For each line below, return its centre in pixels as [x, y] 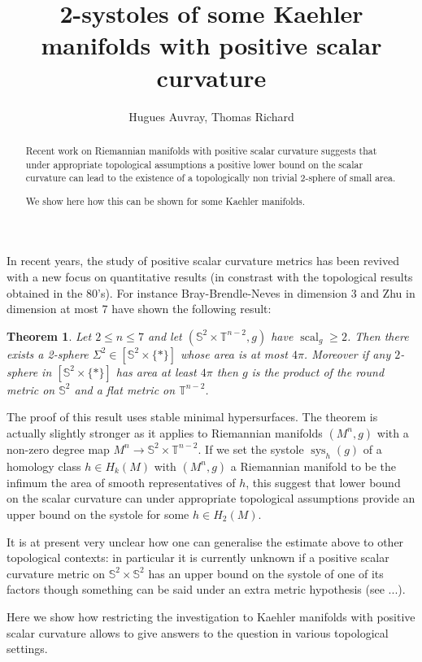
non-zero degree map [58, 449]
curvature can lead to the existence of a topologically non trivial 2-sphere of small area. [211, 178]
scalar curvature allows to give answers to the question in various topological [198, 632]
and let [165, 335]
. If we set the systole [251, 449]
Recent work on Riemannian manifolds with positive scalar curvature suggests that [201, 150]
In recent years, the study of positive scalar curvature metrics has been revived [203, 261]
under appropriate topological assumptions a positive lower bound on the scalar [194, 164]
